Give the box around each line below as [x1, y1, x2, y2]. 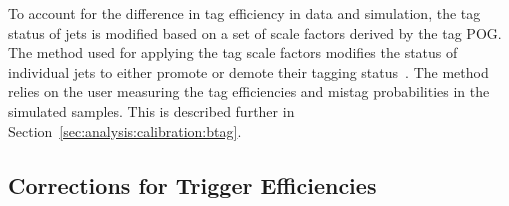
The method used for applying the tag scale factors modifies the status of [8, 42, 458, 63]
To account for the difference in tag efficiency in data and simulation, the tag [8, 3, 481, 23]
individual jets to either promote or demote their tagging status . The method [8, 61, 489, 82]
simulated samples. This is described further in [8, 100, 295, 121]
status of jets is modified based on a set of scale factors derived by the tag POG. [8, 22, 502, 43]
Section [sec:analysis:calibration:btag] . [8, 120, 242, 141]
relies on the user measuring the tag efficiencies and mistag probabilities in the [8, 81, 490, 102]
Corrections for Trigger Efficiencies [8, 169, 377, 200]
